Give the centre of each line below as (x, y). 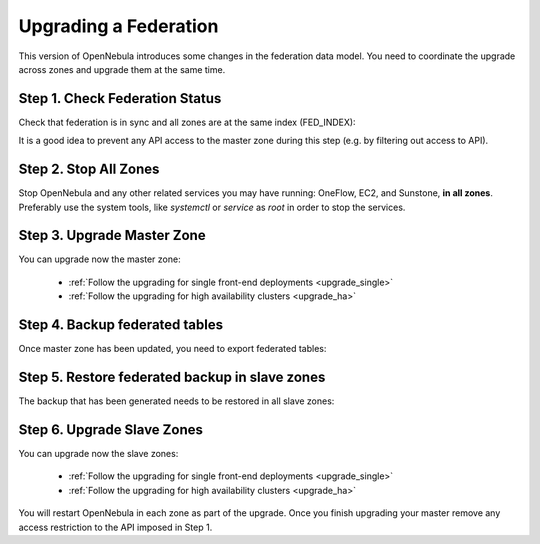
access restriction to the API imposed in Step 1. (115, 527)
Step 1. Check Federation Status (120, 98)
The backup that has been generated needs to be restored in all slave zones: (176, 401)
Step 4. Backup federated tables (121, 325)
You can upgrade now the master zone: (99, 259)
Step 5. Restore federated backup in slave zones (172, 376)
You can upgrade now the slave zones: (98, 453)
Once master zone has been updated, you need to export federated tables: (172, 349)
